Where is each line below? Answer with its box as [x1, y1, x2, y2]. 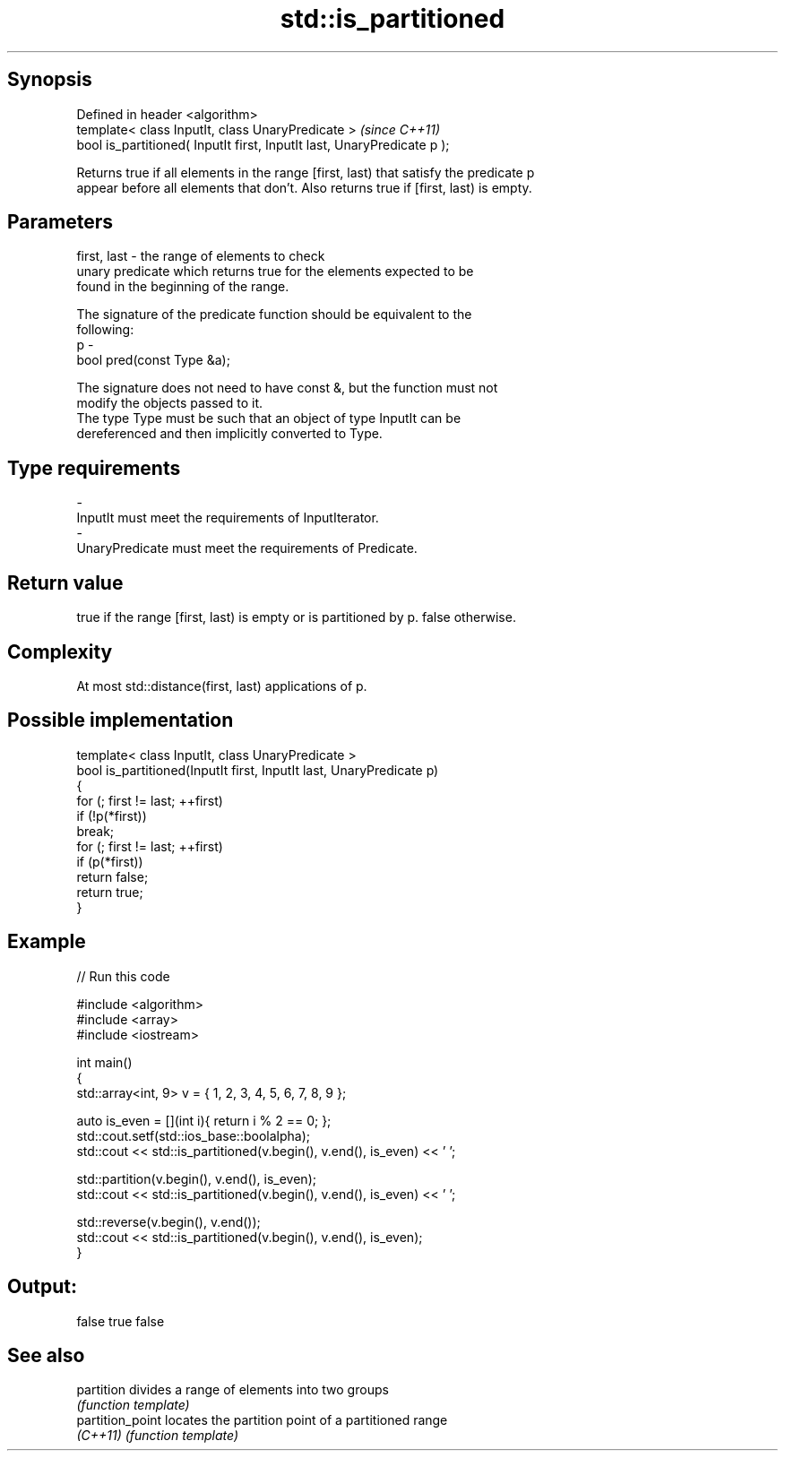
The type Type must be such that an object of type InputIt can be [76, 410, 462, 427]
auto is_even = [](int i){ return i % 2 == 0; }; [76, 1112, 332, 1128]
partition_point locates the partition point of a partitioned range [76, 1412, 448, 1428]
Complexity [7, 640, 113, 663]
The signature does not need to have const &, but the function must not [76, 380, 498, 396]
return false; [76, 868, 149, 884]
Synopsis [7, 68, 92, 91]
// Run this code [76, 968, 170, 984]
